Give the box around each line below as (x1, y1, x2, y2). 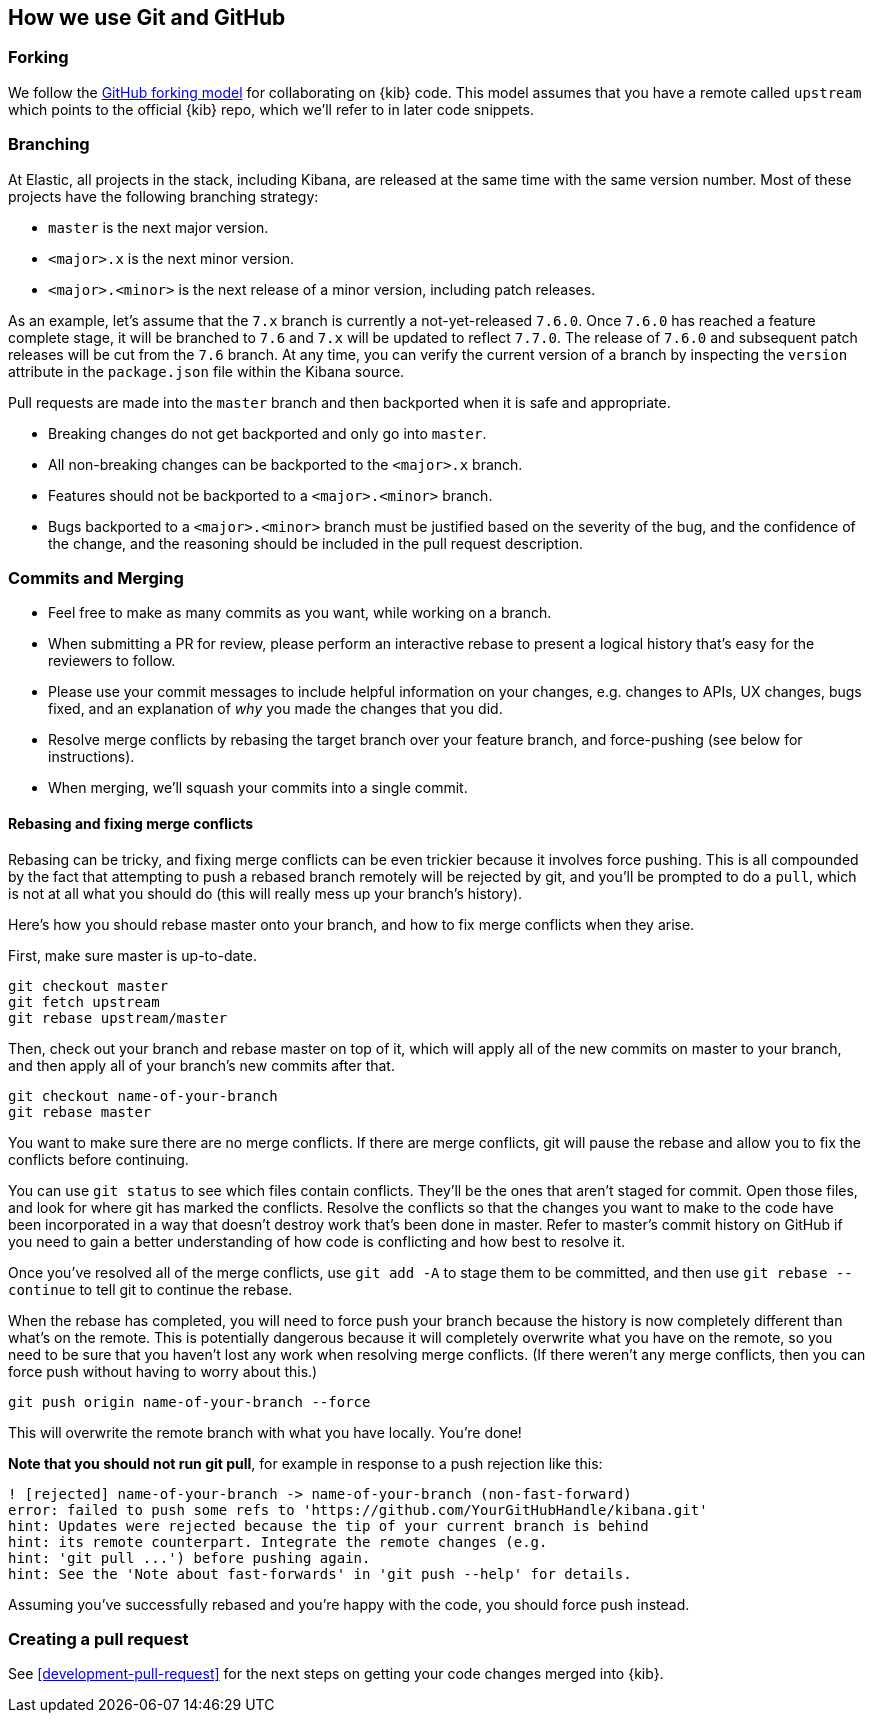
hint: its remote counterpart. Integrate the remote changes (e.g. (8, 1533, 548, 1550)
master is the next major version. (48, 218, 269, 236)
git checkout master (8, 977, 169, 994)
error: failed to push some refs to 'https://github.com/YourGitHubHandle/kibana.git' (8, 1501, 708, 1518)
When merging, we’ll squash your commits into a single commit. (48, 779, 468, 797)
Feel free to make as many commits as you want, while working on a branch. (48, 604, 552, 622)
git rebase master (8, 1103, 152, 1120)
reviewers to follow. (48, 652, 176, 670)
